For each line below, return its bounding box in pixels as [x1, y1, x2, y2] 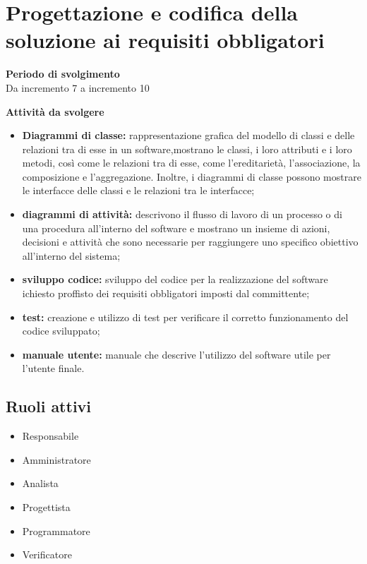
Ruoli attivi [6, 395, 92, 417]
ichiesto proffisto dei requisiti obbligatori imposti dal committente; [22, 286, 310, 301]
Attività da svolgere [6, 104, 104, 119]
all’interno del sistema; [22, 248, 121, 263]
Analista [22, 476, 59, 491]
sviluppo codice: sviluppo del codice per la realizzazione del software [22, 272, 328, 287]
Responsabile [22, 428, 79, 443]
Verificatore [22, 547, 72, 562]
